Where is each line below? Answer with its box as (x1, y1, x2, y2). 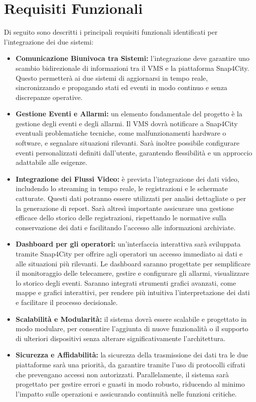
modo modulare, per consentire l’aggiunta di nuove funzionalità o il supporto (15, 323, 249, 334)
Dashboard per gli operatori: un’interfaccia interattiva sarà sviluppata (15, 239, 241, 249)
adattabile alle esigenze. (15, 157, 87, 167)
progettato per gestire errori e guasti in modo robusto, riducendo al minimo (15, 379, 245, 389)
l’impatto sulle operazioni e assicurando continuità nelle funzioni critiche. (15, 388, 237, 399)
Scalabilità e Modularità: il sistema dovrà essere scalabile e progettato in (15, 313, 247, 324)
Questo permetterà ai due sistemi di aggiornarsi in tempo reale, (15, 72, 208, 83)
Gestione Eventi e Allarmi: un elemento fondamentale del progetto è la (15, 108, 243, 119)
